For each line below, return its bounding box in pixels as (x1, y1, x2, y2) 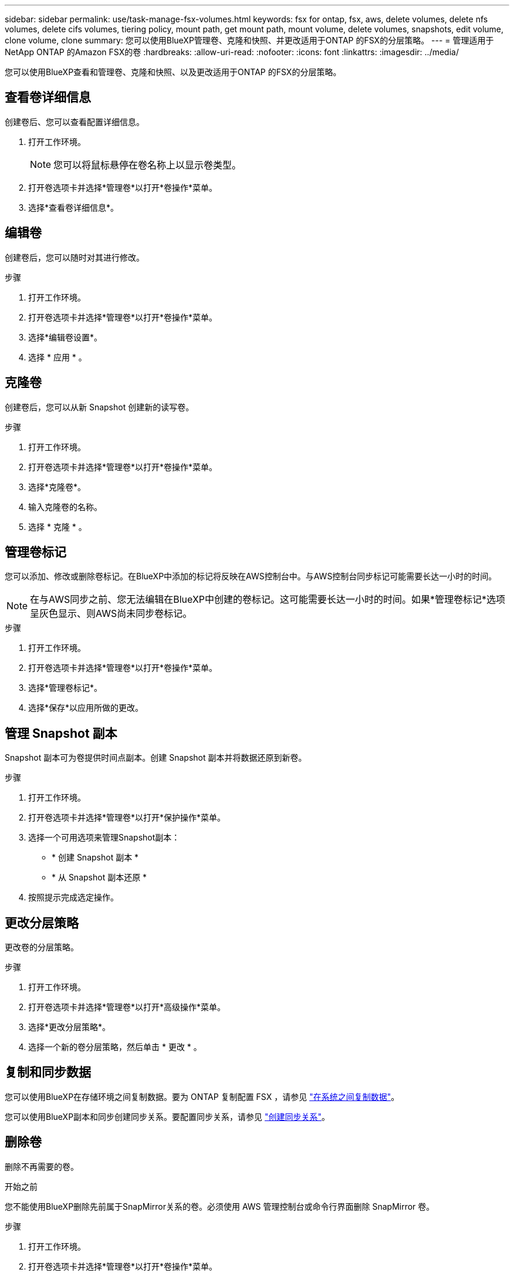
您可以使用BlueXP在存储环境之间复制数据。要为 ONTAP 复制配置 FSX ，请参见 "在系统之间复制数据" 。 (5, 1091, 400, 1102)
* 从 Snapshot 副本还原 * (52, 872, 147, 883)
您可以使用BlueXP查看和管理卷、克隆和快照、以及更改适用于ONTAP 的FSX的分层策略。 (5, 67, 341, 77)
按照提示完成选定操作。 (28, 892, 119, 903)
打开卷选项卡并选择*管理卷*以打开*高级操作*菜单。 (28, 1002, 226, 1012)
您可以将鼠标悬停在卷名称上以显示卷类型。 (53, 158, 242, 171)
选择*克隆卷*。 (28, 481, 86, 492)
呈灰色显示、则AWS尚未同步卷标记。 (30, 607, 192, 620)
